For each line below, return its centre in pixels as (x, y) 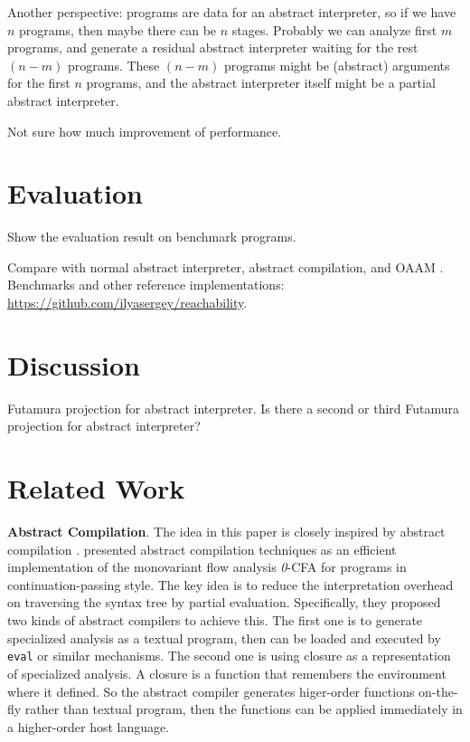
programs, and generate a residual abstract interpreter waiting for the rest (213, 48)
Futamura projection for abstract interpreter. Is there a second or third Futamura (234, 408)
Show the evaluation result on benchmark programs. (152, 237)
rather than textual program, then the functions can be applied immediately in (244, 709)
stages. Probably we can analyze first (334, 29)
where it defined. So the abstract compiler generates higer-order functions (211, 691)
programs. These (113, 65)
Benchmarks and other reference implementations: (146, 285)
